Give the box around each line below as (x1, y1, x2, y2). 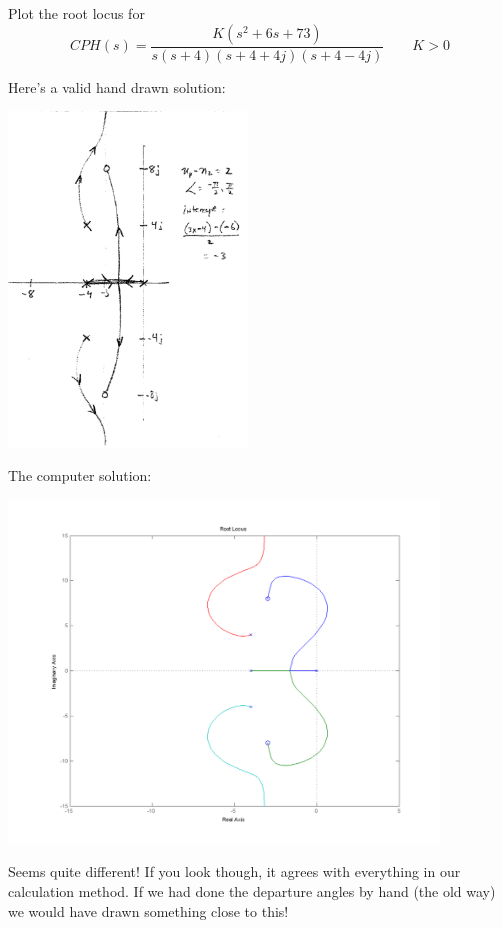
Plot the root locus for (8, 3, 145, 23)
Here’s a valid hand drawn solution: (8, 76, 226, 97)
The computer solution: (8, 465, 152, 486)
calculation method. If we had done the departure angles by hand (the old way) (8, 881, 496, 902)
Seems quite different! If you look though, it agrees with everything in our (8, 861, 461, 882)
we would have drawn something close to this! (8, 900, 289, 921)
